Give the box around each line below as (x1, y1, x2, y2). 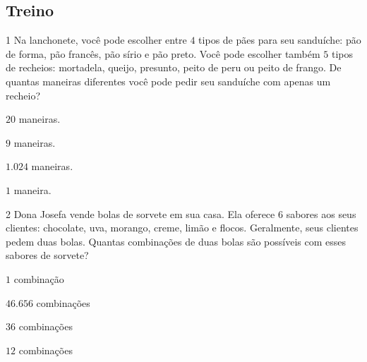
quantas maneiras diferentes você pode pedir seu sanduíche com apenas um (6, 73, 331, 88)
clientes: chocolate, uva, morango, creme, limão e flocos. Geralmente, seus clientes (6, 220, 359, 235)
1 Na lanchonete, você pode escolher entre (6, 32, 187, 47)
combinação (13, 271, 64, 286)
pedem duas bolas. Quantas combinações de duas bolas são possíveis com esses (6, 234, 346, 248)
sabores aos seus (286, 206, 356, 221)
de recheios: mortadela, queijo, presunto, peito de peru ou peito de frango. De (6, 60, 342, 75)
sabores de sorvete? (6, 248, 89, 263)
